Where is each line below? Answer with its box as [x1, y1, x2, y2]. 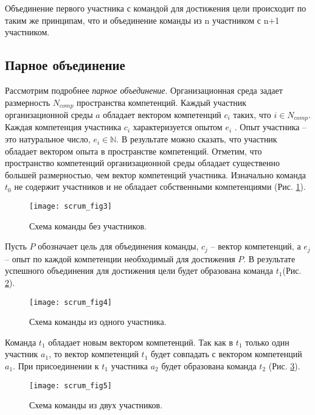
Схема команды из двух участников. [29, 399, 163, 411]
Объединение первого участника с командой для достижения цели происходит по [5, 2, 306, 14]
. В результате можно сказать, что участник [116, 133, 277, 145]
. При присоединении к [13, 359, 99, 372]
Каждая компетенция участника [5, 120, 122, 133]
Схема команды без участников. [29, 219, 147, 232]
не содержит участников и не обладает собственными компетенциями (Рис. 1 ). [14, 180, 306, 193]
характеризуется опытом [133, 120, 223, 133]
